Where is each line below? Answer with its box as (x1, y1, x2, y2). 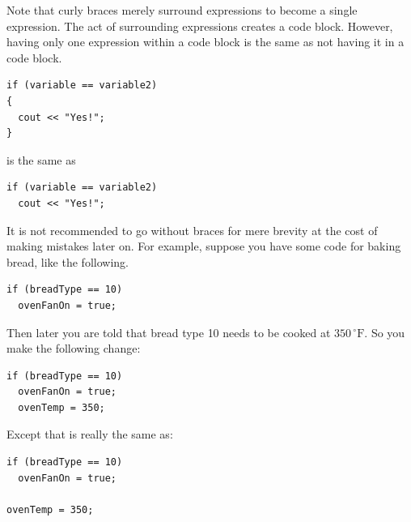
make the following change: (6, 340, 141, 357)
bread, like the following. (6, 253, 129, 270)
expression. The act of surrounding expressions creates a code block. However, (6, 17, 393, 34)
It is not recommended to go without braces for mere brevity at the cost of (6, 221, 378, 238)
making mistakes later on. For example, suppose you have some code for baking (6, 237, 401, 255)
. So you (364, 323, 405, 340)
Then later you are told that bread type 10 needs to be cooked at (6, 323, 331, 340)
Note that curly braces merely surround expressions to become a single (6, 2, 358, 18)
